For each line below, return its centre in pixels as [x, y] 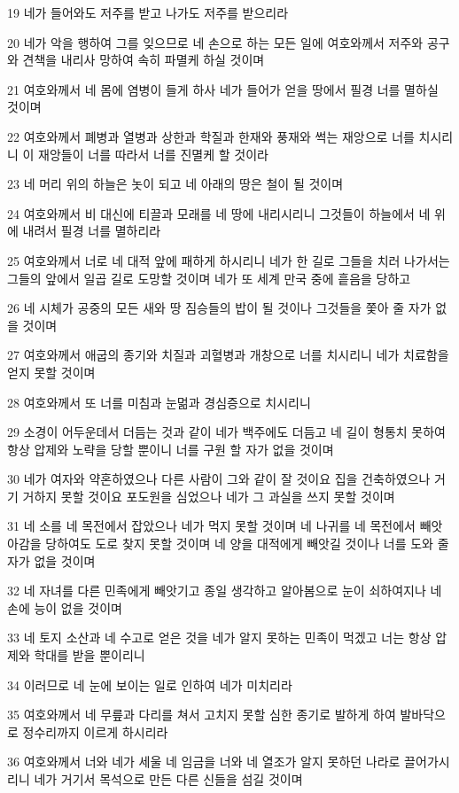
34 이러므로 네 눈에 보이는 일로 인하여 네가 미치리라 [150, 684]
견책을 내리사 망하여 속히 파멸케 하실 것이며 [144, 60]
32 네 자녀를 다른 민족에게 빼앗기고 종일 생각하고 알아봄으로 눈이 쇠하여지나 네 [225, 591]
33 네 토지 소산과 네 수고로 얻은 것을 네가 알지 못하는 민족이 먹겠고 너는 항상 [219, 638]
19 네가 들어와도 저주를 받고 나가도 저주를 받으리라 [148, 12]
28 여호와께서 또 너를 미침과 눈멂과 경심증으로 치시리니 [159, 402]
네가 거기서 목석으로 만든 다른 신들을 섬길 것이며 [168, 779]
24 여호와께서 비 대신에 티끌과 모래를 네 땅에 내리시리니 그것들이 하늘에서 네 [219, 213]
